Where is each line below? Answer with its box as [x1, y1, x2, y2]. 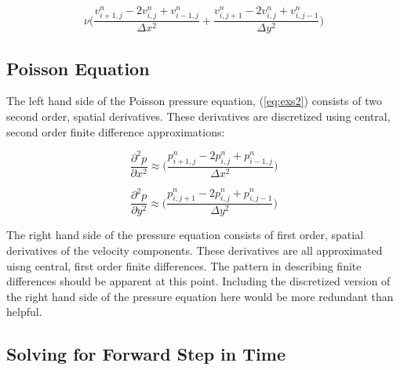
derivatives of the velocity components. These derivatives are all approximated [6, 241, 383, 258]
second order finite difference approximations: [6, 123, 225, 140]
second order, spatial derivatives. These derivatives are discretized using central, [6, 108, 391, 125]
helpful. [6, 303, 42, 320]
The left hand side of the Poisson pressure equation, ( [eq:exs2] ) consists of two [6, 92, 382, 109]
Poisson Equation [6, 56, 150, 80]
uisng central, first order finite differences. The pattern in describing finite [6, 257, 362, 274]
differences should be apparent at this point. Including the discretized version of [6, 273, 391, 289]
